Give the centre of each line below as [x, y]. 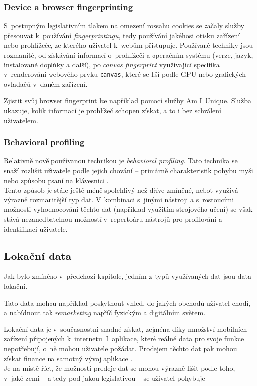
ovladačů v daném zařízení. [46, 84]
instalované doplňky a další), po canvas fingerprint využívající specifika [112, 64]
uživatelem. [21, 120]
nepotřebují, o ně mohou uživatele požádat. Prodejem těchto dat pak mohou [121, 348]
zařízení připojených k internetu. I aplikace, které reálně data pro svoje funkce [124, 339]
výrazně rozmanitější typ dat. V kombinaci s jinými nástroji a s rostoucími [119, 199]
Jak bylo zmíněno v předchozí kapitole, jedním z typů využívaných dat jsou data [128, 276]
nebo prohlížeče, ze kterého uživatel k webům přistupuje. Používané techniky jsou [128, 45]
